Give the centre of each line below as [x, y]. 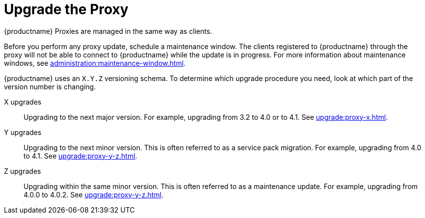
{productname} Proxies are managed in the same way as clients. [108, 31]
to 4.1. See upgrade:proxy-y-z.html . [80, 156]
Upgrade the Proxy [66, 9]
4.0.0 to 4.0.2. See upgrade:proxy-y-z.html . [93, 194]
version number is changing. [50, 86]
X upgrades [23, 102]
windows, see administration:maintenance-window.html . [95, 63]
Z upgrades [23, 171]
